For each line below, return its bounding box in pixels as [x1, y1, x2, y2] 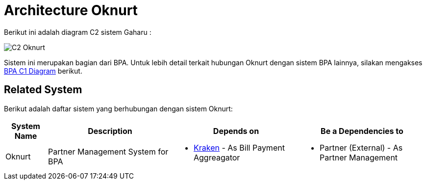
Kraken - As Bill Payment [194, 142, 285, 153]
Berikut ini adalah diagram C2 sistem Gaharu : [4, 27, 151, 36]
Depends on [213, 126, 259, 136]
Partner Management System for [48, 146, 169, 157]
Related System [4, 83, 82, 96]
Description [88, 126, 132, 136]
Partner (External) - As [320, 142, 403, 153]
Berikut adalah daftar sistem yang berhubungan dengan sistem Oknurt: [4, 104, 233, 113]
